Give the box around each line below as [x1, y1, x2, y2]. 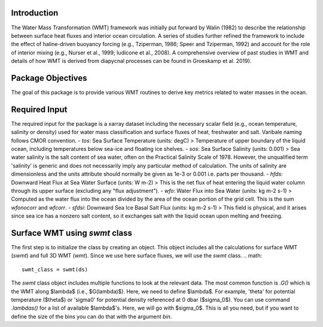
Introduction [11, 8, 59, 18]
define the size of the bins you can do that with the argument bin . [11, 313, 172, 320]
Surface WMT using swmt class [11, 228, 133, 238]
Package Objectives [11, 72, 87, 83]
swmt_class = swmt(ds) [22, 266, 89, 272]
